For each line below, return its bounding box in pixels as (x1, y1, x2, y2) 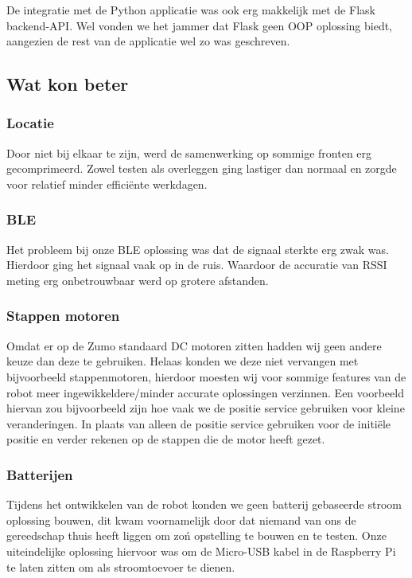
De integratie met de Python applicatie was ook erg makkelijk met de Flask (6, 2, 375, 18)
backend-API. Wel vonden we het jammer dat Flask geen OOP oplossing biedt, (6, 17, 393, 33)
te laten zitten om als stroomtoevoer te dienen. (6, 558, 235, 575)
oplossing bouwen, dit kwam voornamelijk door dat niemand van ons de (6, 511, 356, 528)
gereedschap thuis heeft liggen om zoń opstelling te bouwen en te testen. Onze (6, 527, 387, 544)
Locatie (6, 113, 54, 133)
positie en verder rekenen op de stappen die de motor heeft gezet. (6, 431, 325, 447)
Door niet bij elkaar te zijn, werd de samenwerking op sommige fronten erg (6, 144, 372, 161)
